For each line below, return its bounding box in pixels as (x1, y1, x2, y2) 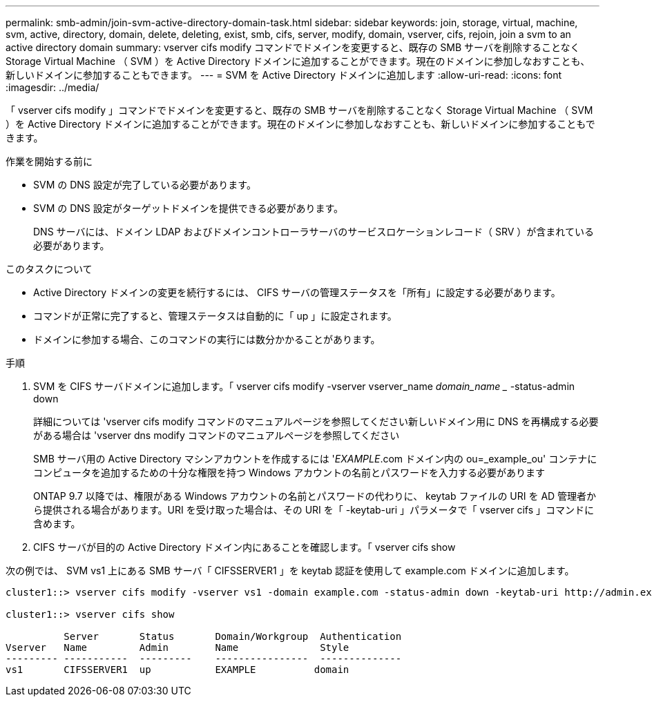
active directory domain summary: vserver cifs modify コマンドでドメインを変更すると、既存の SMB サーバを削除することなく (6, 41, 580, 53)
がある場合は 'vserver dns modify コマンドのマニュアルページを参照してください (33, 429, 400, 441)
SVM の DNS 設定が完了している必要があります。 (33, 179, 256, 191)
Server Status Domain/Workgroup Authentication (64, 631, 402, 642)
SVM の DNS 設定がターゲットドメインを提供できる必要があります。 (33, 202, 344, 214)
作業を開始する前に (6, 155, 93, 167)
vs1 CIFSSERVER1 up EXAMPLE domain (6, 664, 349, 675)
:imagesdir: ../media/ (6, 81, 99, 93)
